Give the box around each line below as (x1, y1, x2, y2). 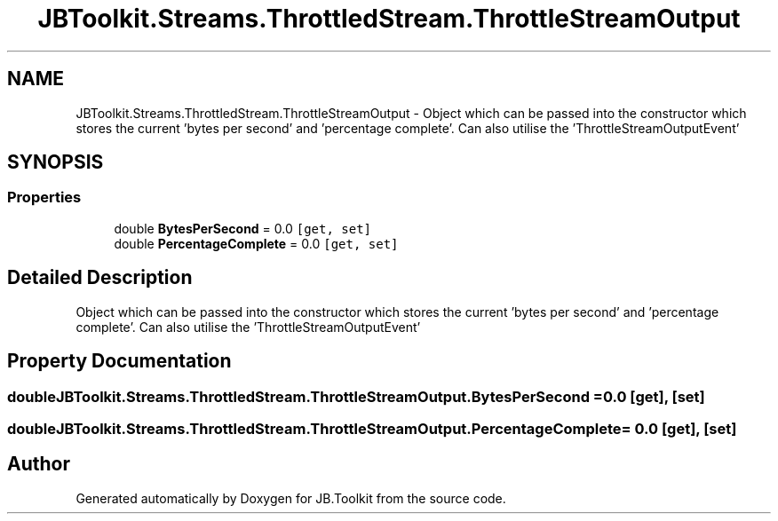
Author (7, 453, 70, 476)
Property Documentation (7, 350, 232, 373)
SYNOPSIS (7, 151, 104, 174)
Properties (7, 188, 82, 207)
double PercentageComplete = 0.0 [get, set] (114, 235, 399, 251)
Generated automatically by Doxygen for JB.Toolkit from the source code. (75, 490, 506, 506)
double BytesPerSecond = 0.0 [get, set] (114, 220, 372, 236)
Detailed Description (7, 266, 193, 289)
